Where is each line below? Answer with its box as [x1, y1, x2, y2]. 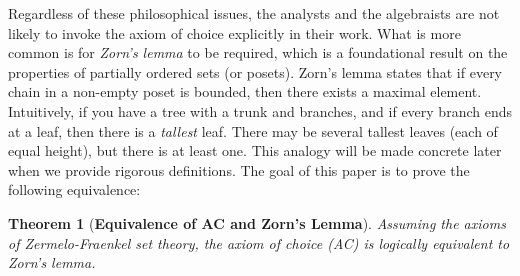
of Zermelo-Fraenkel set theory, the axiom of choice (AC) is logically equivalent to [8, 232, 510, 253]
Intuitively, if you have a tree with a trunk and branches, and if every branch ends [8, 100, 512, 121]
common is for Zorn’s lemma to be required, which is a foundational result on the [8, 42, 508, 63]
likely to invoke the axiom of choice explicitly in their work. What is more [8, 22, 461, 43]
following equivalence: [8, 179, 141, 200]
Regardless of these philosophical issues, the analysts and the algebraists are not [8, 3, 500, 23]
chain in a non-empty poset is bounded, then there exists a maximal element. [8, 81, 482, 102]
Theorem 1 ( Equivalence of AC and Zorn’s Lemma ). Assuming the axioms [8, 212, 506, 233]
